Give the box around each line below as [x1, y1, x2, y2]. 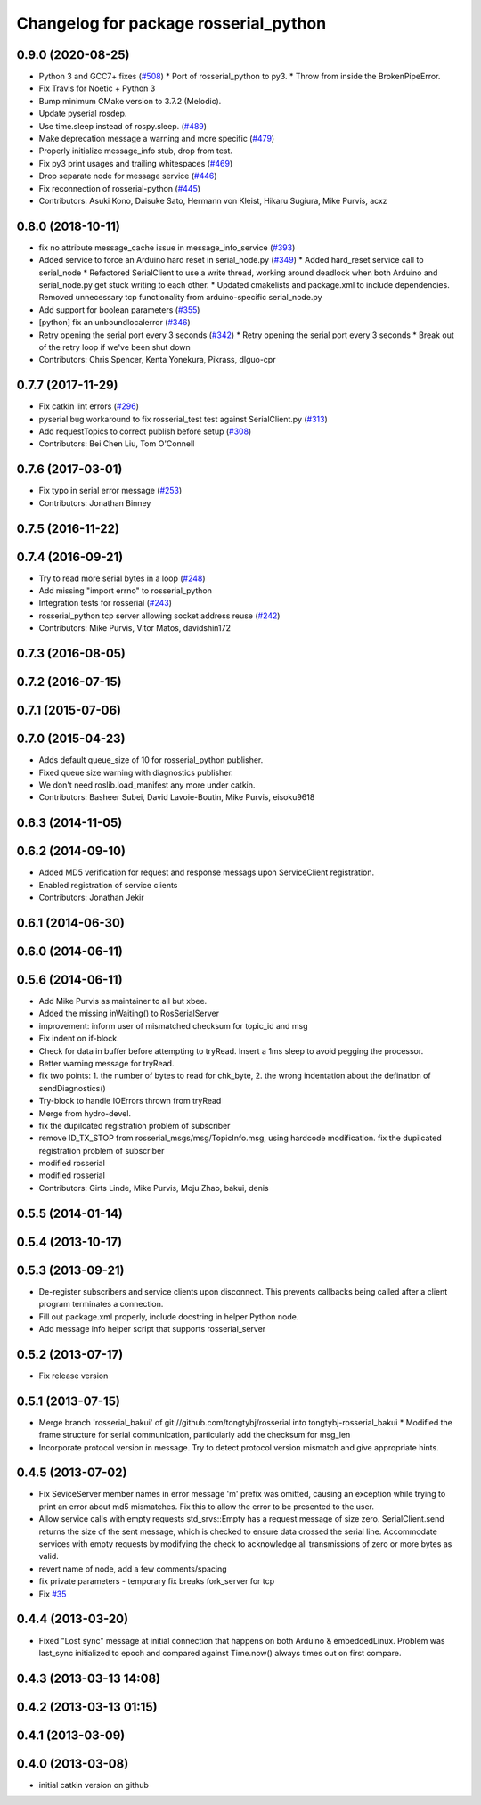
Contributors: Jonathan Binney [38, 497, 151, 508]
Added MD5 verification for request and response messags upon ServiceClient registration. [38, 867, 375, 878]
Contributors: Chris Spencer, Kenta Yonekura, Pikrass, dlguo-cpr [38, 355, 276, 365]
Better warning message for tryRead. [38, 1058, 175, 1068]
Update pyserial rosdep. [38, 108, 127, 119]
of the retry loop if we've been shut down [38, 342, 191, 352]
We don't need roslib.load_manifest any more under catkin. [38, 780, 256, 790]
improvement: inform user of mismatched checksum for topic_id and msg [38, 1020, 308, 1031]
